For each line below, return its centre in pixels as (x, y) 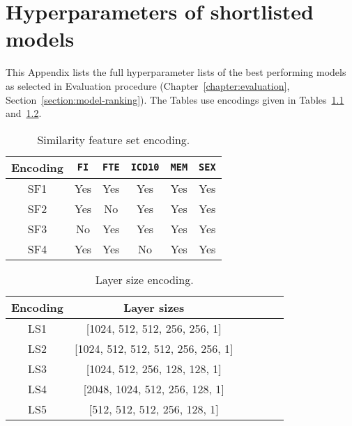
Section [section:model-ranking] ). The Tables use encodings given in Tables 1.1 (175, 99)
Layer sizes (154, 307)
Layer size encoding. (144, 279)
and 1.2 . (24, 113)
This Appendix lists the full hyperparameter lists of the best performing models (176, 72)
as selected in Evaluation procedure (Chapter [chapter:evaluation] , (148, 85)
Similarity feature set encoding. (114, 139)
